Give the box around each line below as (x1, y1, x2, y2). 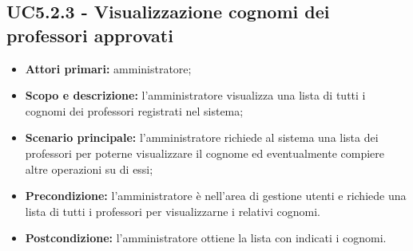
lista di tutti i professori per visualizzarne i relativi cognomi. (25, 202, 320, 219)
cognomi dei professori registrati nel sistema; (25, 102, 244, 119)
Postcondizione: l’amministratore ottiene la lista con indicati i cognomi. (25, 229, 387, 246)
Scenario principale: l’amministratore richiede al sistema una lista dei (25, 129, 379, 146)
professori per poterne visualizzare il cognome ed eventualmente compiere (25, 144, 384, 161)
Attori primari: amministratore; (25, 60, 192, 76)
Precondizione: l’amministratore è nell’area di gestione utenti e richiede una (25, 187, 407, 204)
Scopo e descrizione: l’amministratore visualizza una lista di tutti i (25, 87, 366, 104)
